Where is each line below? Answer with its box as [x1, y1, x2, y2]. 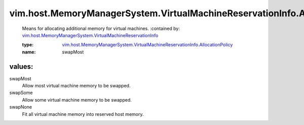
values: [9, 62, 33, 71]
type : [22, 42, 34, 48]
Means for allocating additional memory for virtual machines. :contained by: [22, 25, 180, 32]
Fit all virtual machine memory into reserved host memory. [22, 111, 144, 117]
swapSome [9, 89, 33, 96]
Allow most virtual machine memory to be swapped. [22, 83, 131, 89]
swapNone [9, 104, 32, 110]
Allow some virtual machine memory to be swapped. [22, 97, 132, 103]
